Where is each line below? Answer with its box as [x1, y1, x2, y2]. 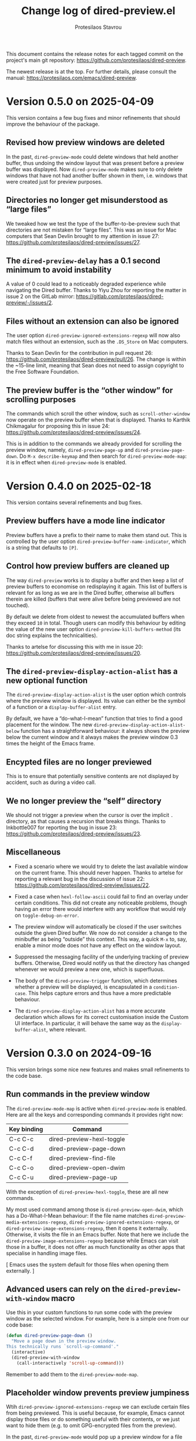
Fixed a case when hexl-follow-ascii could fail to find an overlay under [14, 893, 188, 900]
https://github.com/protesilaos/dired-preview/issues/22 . [14, 882, 150, 889]
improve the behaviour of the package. [6, 120, 100, 128]
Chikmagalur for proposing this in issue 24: [6, 422, 110, 430]
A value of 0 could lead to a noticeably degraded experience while [6, 280, 167, 287]
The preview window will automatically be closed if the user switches [14, 923, 182, 930]
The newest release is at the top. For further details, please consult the [6, 68, 177, 75]
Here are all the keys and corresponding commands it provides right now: [6, 1111, 183, 1118]
